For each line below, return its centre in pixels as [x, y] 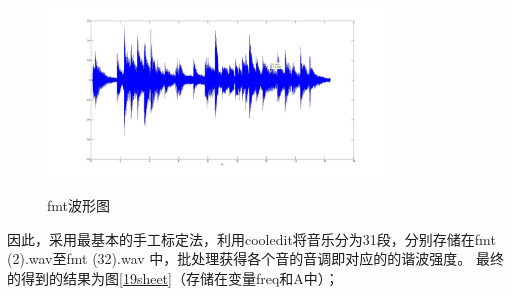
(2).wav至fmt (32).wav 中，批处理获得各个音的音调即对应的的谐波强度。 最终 [255, 258]
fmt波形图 [78, 205]
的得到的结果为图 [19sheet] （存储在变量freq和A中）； [173, 277]
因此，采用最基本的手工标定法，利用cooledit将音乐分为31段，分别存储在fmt [251, 238]
